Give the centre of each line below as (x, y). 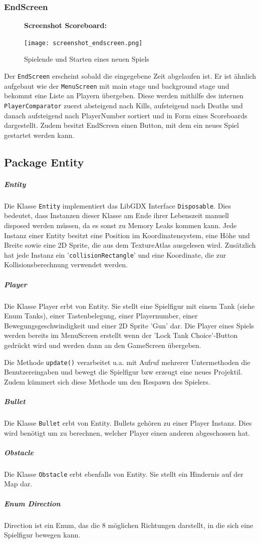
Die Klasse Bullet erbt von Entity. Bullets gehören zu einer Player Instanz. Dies (128, 422)
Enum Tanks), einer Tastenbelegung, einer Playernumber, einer (101, 316)
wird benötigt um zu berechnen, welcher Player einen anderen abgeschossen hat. (127, 432)
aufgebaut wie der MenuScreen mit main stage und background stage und (117, 85)
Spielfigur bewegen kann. (42, 535)
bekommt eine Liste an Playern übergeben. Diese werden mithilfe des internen (124, 96)
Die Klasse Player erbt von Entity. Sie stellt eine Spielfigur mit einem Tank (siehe (129, 306)
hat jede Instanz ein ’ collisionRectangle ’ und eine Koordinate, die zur (115, 254)
